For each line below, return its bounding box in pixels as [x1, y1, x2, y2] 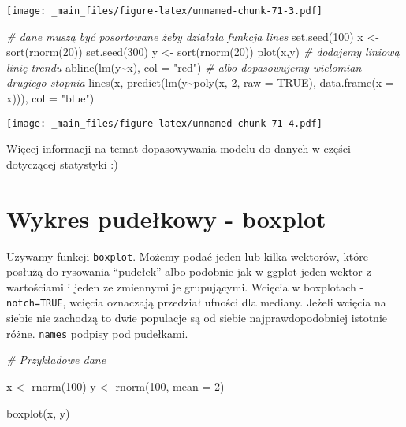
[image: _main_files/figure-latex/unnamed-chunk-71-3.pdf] [6, 6, 322, 17]
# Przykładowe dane [6, 351, 106, 368]
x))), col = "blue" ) [6, 90, 95, 106]
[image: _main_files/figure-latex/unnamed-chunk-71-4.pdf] [6, 117, 322, 129]
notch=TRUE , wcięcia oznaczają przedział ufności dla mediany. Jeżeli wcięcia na [6, 294, 386, 310]
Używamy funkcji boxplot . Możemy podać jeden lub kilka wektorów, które [6, 247, 368, 264]
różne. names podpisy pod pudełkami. [6, 325, 188, 341]
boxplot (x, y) [6, 404, 70, 421]
